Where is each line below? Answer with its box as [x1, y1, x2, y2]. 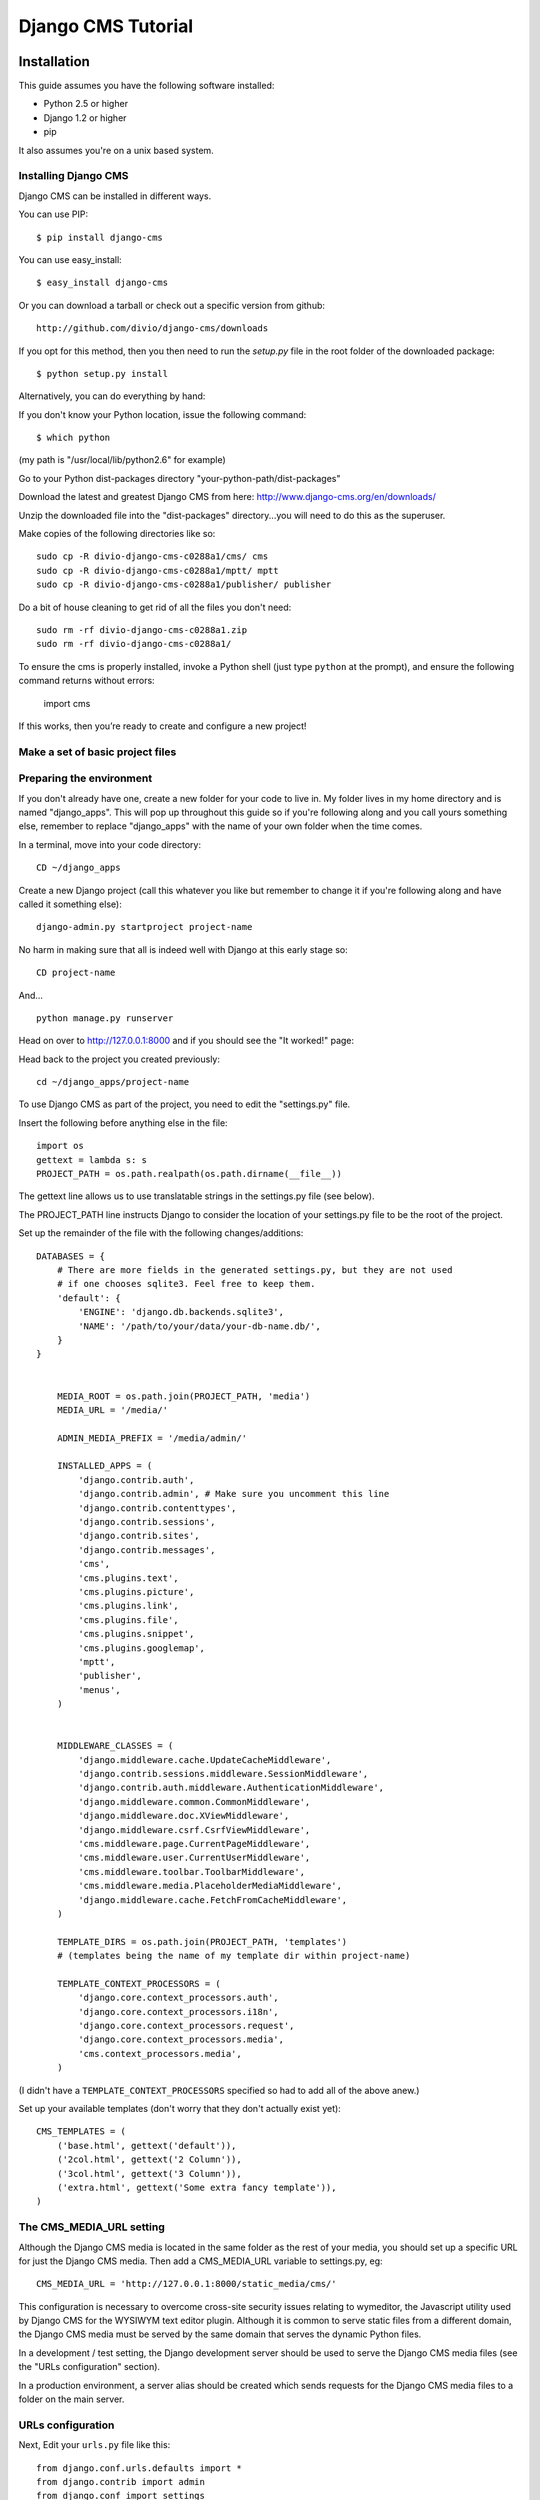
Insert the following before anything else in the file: [18, 1116, 229, 1129]
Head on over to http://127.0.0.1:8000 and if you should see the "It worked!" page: [18, 1035, 355, 1047]
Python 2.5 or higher [43, 98, 129, 110]
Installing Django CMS [18, 169, 129, 183]
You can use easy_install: [18, 253, 122, 265]
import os [36, 1140, 84, 1152]
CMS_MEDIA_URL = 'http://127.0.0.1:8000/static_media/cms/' [36, 2278, 337, 2290]
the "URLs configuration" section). [18, 2361, 160, 2373]
